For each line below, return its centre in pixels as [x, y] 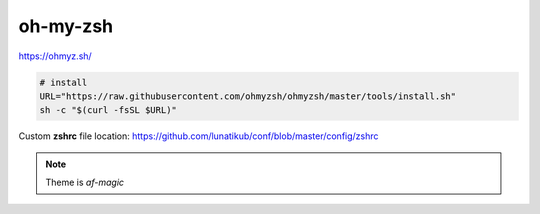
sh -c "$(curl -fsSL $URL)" [108, 110]
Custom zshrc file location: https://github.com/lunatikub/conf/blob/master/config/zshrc [198, 136]
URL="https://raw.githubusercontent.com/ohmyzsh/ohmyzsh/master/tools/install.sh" [248, 96]
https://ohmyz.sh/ [55, 56]
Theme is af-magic [85, 182]
